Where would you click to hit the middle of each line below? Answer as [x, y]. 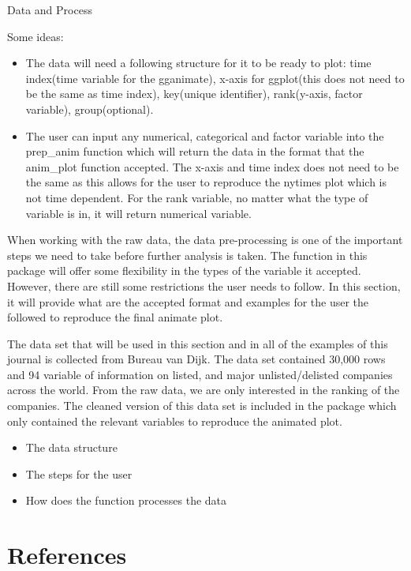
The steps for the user [79, 473]
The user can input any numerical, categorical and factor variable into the [205, 135]
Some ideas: [35, 36]
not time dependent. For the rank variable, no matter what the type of [197, 197]
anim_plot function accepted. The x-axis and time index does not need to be [212, 166]
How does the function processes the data [126, 500]
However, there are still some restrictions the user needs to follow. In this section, [204, 285]
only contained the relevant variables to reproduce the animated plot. [175, 421]
